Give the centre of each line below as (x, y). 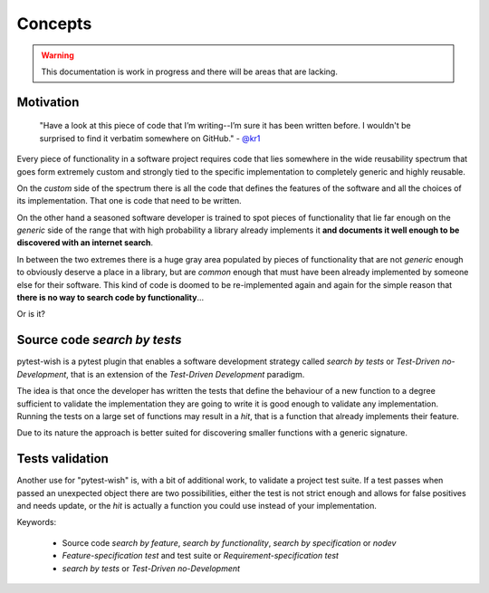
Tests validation (62, 459)
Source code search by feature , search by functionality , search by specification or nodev (229, 542)
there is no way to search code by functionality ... (110, 298)
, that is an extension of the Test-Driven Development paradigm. (186, 374)
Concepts (54, 24)
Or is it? (31, 314)
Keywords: (37, 522)
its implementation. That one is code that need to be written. (129, 201)
